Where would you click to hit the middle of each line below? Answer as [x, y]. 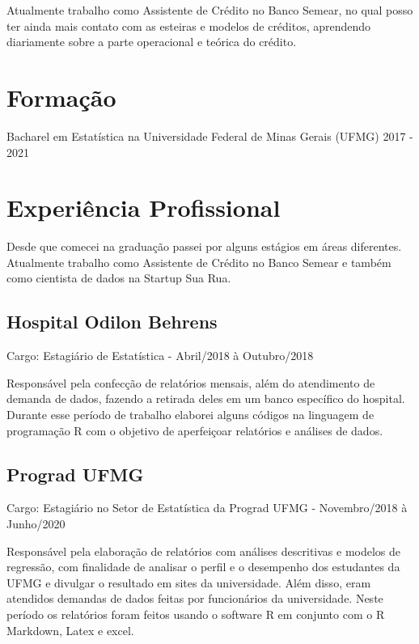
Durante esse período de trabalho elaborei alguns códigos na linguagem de [190, 414]
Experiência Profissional [144, 208]
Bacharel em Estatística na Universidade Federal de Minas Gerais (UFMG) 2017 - [210, 136]
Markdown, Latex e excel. [70, 630]
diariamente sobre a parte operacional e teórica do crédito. [152, 42]
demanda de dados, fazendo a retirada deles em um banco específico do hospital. [206, 398]
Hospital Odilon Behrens [112, 322]
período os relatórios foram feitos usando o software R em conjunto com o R [196, 614]
